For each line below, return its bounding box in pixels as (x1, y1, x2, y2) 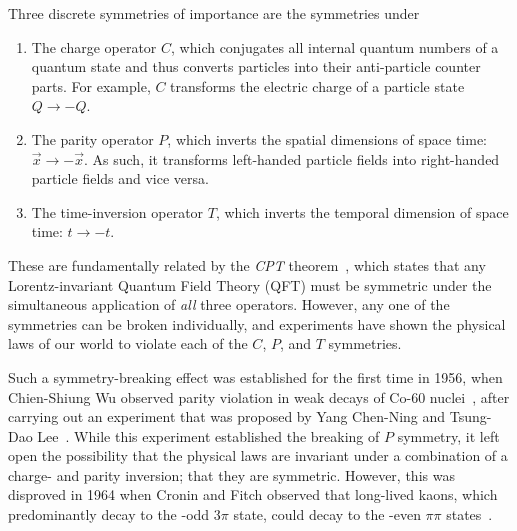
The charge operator (31, 36, 157, 57)
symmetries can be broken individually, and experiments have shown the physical (8, 313, 506, 334)
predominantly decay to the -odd (8, 504, 210, 525)
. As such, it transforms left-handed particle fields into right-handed (84, 148, 500, 169)
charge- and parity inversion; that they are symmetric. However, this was (8, 464, 455, 485)
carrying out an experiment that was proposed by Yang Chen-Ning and (8, 406, 446, 427)
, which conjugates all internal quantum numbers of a (171, 36, 499, 57)
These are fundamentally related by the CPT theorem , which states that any (8, 254, 486, 275)
